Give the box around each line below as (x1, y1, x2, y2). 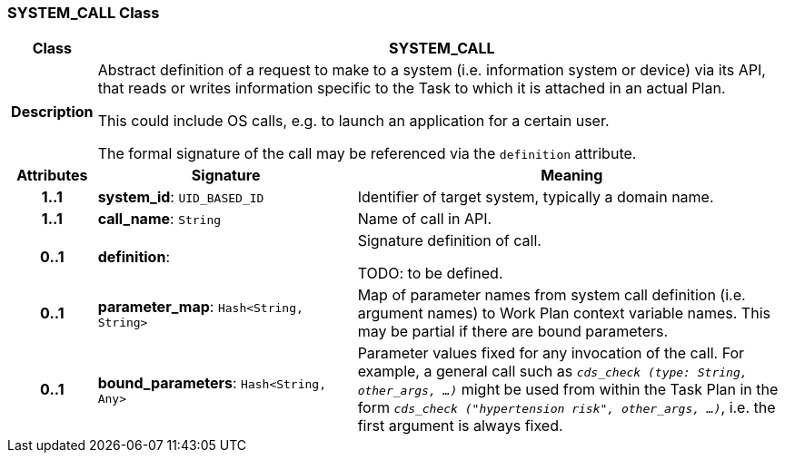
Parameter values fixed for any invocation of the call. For (357, 344, 745, 363)
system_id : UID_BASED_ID (97, 188, 264, 207)
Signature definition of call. (357, 231, 542, 250)
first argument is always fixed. (357, 416, 563, 436)
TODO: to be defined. (357, 264, 503, 283)
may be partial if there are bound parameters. (357, 322, 669, 341)
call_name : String (97, 210, 222, 229)
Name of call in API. (357, 210, 492, 229)
